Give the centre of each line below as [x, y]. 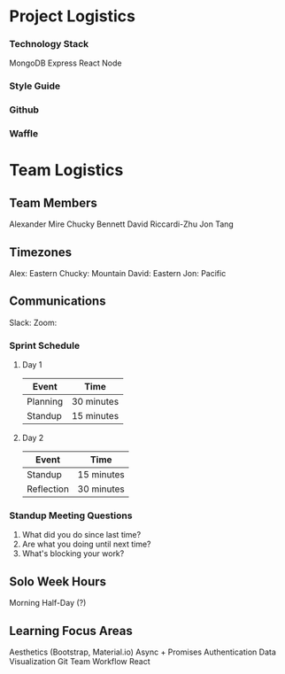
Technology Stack [49, 44]
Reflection [47, 489]
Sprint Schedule [45, 345]
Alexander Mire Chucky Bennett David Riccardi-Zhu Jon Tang [122, 224]
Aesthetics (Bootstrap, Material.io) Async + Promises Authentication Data [143, 652]
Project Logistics [72, 16]
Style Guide [35, 86]
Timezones [41, 252]
